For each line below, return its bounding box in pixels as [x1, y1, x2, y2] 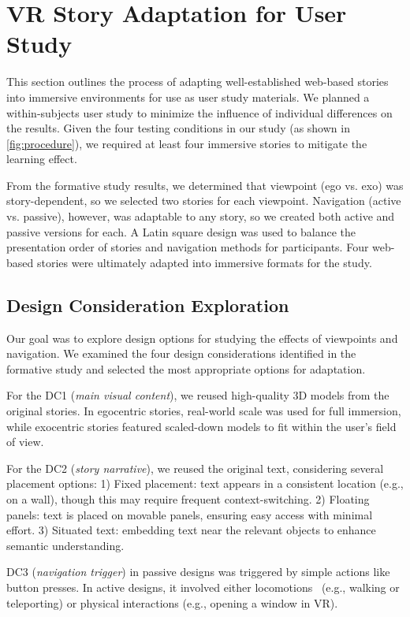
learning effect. [6, 151, 77, 167]
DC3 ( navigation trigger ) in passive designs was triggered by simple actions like [6, 563, 390, 580]
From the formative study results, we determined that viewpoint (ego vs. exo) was [6, 177, 404, 193]
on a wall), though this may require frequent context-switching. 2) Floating [6, 490, 370, 507]
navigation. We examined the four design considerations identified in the [6, 345, 356, 362]
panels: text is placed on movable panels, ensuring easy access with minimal [6, 506, 373, 522]
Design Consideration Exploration [6, 292, 289, 317]
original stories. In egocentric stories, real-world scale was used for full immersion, [6, 403, 401, 419]
